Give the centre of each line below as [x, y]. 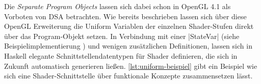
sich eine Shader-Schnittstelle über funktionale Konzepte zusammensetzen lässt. [128, 76]
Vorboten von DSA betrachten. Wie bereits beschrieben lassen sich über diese [125, 16]
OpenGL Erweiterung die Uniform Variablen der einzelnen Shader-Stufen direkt [129, 26]
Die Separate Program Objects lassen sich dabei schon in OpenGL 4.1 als [118, 6]
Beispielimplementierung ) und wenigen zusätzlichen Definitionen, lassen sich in [128, 46]
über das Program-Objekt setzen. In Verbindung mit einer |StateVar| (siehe [122, 36]
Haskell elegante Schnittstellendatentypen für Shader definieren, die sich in [121, 55]
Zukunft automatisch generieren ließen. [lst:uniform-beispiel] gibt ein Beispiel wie [131, 66]
